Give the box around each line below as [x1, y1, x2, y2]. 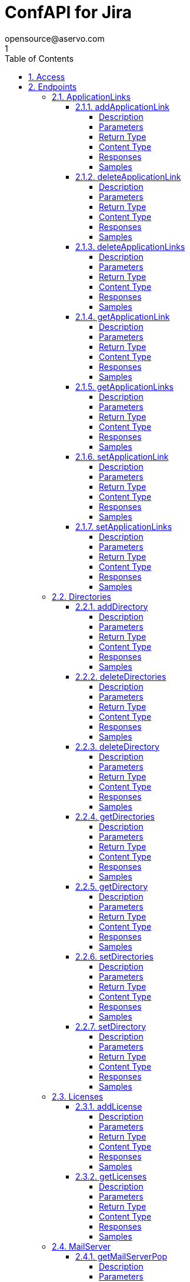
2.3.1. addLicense [75, 1101, 142, 1111]
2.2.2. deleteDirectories [75, 671, 166, 682]
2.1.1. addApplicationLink [75, 101, 170, 112]
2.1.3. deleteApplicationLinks [75, 241, 185, 252]
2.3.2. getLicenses [75, 1171, 147, 1181]
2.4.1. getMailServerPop [75, 1251, 167, 1261]
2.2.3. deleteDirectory [75, 741, 159, 752]
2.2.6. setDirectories [75, 951, 154, 961]
